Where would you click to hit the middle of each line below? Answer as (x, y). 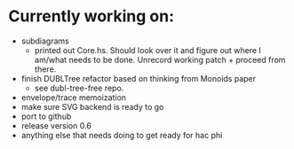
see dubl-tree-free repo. (79, 88)
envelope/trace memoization (73, 97)
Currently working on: (91, 16)
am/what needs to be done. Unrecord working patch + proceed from (160, 59)
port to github (46, 116)
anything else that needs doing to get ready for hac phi (122, 135)
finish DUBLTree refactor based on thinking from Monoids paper (139, 78)
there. (45, 69)
